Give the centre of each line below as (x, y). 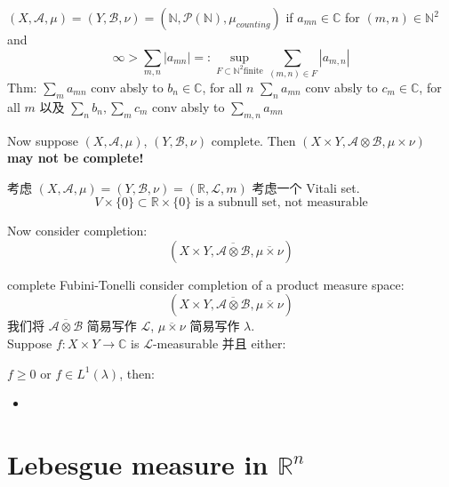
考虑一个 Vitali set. (306, 187)
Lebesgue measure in (138, 464)
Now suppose (43, 140)
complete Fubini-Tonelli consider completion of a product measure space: (206, 284)
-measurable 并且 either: (219, 343)
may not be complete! (76, 158)
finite (253, 71)
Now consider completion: (77, 231)
